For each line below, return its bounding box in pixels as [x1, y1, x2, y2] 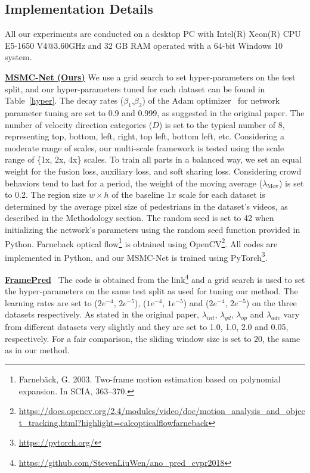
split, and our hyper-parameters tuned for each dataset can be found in [5, 82, 265, 95]
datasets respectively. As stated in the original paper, [5, 308, 200, 320]
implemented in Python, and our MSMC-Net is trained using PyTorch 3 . [5, 249, 268, 263]
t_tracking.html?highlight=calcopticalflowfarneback [18, 416, 209, 428]
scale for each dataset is [178, 188, 265, 201]
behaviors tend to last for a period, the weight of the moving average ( [5, 176, 262, 189]
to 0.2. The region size [5, 188, 86, 201]
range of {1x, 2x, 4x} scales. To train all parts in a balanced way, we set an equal [5, 153, 302, 166]
